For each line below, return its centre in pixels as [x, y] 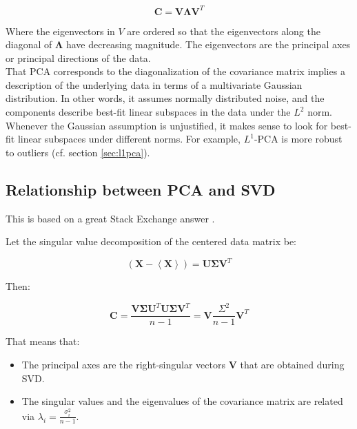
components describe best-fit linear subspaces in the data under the [148, 112]
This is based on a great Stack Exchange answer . [110, 218]
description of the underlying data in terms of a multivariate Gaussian [154, 84]
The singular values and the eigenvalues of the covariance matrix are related [182, 401]
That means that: [43, 341]
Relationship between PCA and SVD [141, 189]
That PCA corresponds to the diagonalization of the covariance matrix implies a [175, 71]
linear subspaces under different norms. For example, [129, 139]
